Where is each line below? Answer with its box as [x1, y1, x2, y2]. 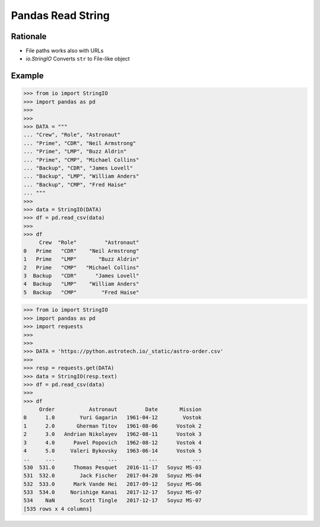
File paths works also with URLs [25, 47, 104, 54]
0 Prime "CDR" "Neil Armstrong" [23, 248, 139, 254]
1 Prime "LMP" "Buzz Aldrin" [23, 256, 139, 263]
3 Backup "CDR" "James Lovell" [23, 272, 139, 279]
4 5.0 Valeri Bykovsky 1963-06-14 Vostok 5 [23, 448, 202, 454]
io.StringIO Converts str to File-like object [25, 55, 130, 62]
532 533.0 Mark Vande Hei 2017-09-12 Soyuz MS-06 [23, 480, 202, 487]
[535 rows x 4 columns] [23, 505, 93, 512]
